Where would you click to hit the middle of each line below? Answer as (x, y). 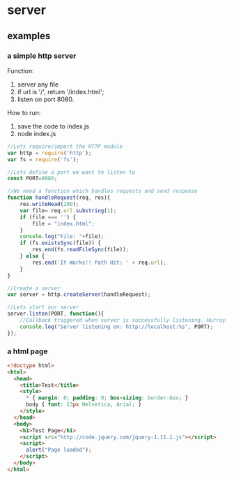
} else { (32, 256)
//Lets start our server (43, 307)
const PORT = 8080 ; (32, 179)
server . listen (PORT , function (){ (56, 314)
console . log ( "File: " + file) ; (62, 237)
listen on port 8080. (46, 99)
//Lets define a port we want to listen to (71, 172)
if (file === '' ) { (48, 217)
